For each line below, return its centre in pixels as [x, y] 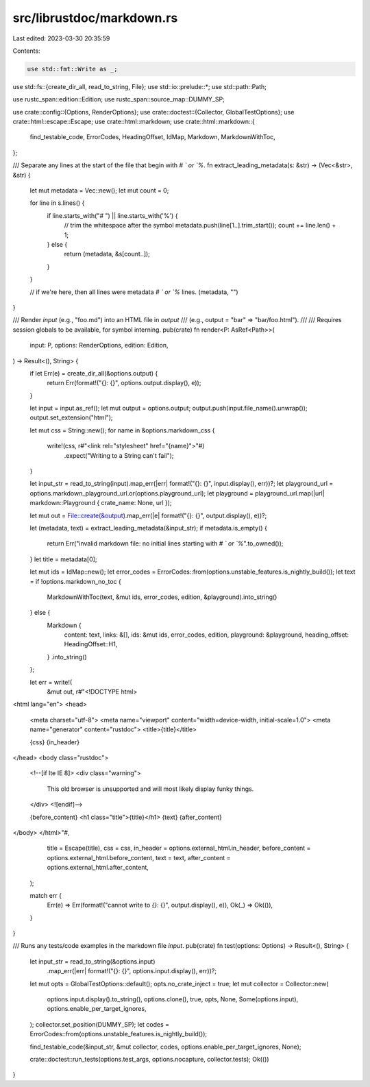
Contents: [26, 51]
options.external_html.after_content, [98, 868]
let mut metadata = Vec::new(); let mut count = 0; [99, 191]
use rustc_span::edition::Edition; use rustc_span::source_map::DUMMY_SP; [119, 99]
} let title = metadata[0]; [63, 559]
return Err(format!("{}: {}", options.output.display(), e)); [124, 383]
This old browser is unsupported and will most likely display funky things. [150, 789]
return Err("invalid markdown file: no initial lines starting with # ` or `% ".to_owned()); [165, 543]
